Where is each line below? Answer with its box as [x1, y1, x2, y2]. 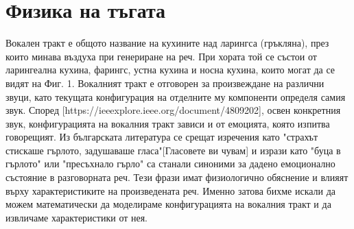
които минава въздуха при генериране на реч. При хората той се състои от [5, 49, 317, 63]
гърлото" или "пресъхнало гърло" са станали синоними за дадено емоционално [5, 156, 335, 171]
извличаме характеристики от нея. [5, 210, 148, 224]
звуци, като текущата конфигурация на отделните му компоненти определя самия [5, 89, 346, 104]
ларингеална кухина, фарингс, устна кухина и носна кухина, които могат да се [5, 62, 335, 77]
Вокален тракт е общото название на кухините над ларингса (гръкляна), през [5, 36, 329, 50]
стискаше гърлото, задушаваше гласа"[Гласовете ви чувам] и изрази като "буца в [5, 143, 341, 157]
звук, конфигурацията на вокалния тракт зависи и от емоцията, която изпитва [5, 116, 330, 130]
